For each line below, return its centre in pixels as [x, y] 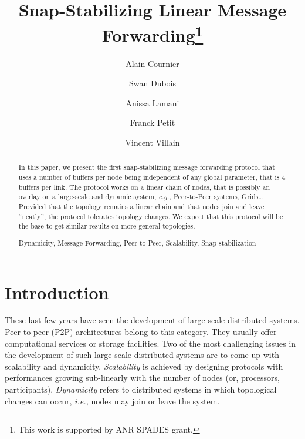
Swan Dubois [152, 83]
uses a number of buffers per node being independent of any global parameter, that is [149, 177]
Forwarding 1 [152, 34]
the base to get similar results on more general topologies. [107, 226]
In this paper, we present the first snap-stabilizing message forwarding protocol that [147, 167]
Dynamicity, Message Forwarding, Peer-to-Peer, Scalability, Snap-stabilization [137, 242]
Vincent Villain [152, 143]
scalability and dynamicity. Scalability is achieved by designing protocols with [144, 366]
